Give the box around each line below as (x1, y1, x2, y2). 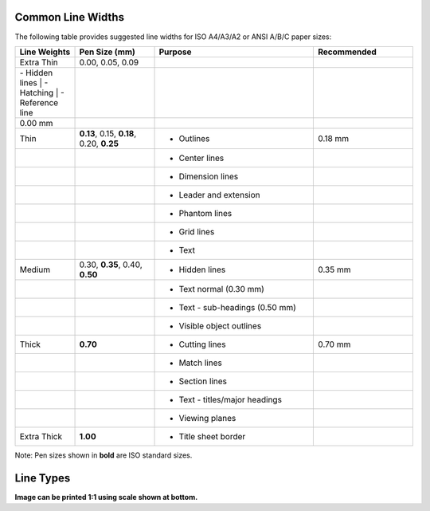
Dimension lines (178, 171, 239, 182)
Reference (19, 96, 59, 108)
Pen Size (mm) (79, 46, 135, 57)
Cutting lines (178, 339, 226, 350)
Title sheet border (178, 430, 246, 442)
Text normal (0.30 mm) (178, 283, 264, 294)
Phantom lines (178, 207, 233, 218)
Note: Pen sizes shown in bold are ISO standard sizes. (14, 450, 193, 460)
